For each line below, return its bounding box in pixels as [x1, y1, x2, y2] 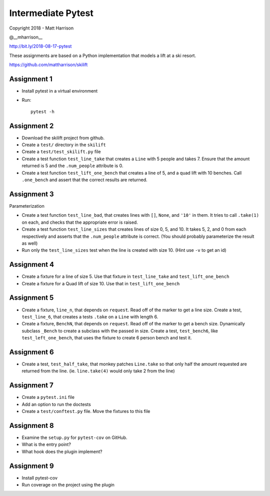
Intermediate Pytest [9, 8, 93, 19]
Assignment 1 [9, 75, 52, 83]
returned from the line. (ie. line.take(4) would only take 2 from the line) [21, 368, 175, 374]
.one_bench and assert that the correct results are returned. [21, 177, 147, 183]
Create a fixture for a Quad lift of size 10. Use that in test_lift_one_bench [21, 280, 180, 286]
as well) [21, 240, 38, 246]
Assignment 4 [9, 260, 54, 269]
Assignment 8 [9, 421, 54, 430]
